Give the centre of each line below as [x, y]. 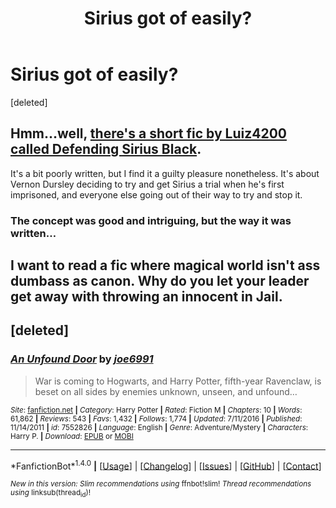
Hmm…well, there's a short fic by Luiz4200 [148, 133]
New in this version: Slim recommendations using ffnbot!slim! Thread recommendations [161, 484]
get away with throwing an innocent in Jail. [146, 297]
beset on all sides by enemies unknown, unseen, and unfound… [166, 391]
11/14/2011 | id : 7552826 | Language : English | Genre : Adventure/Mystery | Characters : [159, 427]
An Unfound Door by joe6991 [82, 359]
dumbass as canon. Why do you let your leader [160, 281]
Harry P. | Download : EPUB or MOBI [72, 436]
